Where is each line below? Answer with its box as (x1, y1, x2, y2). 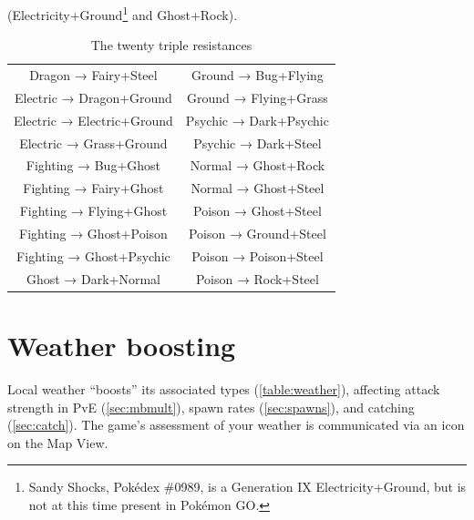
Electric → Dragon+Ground (14, 87, 172, 107)
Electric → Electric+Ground (14, 110, 173, 129)
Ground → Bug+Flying (191, 66, 324, 85)
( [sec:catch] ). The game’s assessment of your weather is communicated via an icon (7, 415, 465, 434)
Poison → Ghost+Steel (192, 201, 322, 220)
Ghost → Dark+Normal (26, 269, 160, 288)
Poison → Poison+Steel (191, 246, 324, 265)
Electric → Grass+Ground (19, 133, 168, 152)
